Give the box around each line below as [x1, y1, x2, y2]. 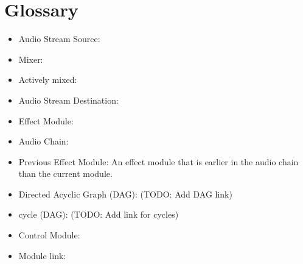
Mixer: [18, 52, 43, 65]
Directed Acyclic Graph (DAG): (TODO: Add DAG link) [18, 187, 232, 200]
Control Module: [18, 229, 80, 241]
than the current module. [18, 167, 113, 180]
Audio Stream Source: [18, 32, 100, 45]
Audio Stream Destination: [18, 93, 119, 106]
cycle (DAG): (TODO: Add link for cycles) [18, 208, 179, 221]
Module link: [18, 249, 66, 262]
